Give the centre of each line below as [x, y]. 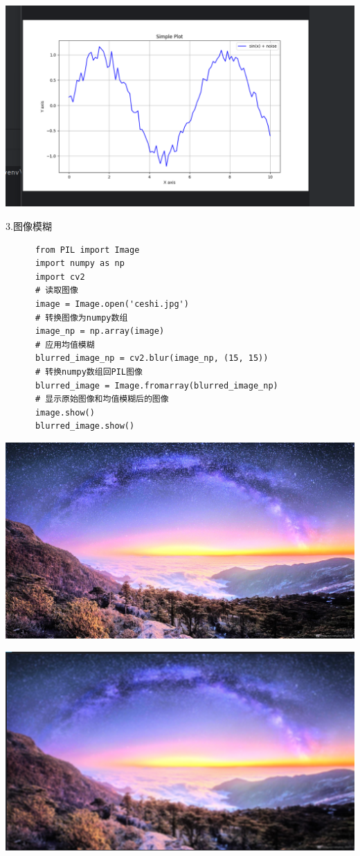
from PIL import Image [87, 250]
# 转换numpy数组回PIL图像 [89, 372]
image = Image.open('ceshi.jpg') [112, 304]
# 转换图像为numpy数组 [81, 318]
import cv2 [60, 277]
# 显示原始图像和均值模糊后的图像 [102, 399]
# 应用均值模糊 [65, 345]
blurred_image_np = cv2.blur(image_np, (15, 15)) [152, 358]
